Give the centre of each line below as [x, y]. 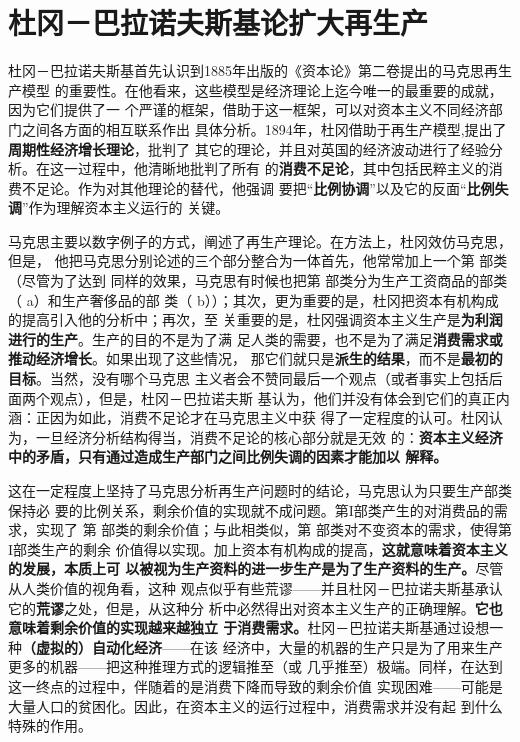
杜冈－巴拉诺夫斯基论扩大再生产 [218, 22]
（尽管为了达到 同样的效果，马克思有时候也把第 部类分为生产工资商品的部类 [258, 280]
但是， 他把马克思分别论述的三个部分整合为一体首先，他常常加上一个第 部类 [258, 260]
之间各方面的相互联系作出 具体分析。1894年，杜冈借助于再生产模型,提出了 [264, 128]
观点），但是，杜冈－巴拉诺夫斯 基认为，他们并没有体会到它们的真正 [272, 397]
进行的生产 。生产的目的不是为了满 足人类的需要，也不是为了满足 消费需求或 [255, 338]
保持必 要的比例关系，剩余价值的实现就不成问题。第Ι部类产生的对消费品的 [251, 509]
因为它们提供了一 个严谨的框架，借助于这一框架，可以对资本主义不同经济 [248, 109]
